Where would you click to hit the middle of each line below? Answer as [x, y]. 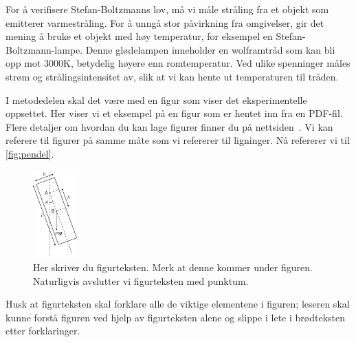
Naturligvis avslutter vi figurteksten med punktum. [141, 280]
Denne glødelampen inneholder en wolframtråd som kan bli [210, 49]
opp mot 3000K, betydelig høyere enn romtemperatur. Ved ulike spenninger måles [178, 63]
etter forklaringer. [43, 331]
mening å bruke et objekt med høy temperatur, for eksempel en [139, 36]
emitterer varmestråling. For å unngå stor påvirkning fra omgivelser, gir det [165, 22]
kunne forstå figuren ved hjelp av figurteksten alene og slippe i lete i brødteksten [175, 317]
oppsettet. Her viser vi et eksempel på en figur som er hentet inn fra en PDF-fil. [174, 113]
